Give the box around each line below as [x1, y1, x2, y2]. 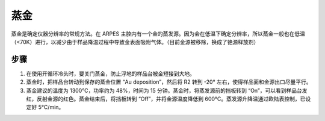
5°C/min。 [38, 104, 64, 111]
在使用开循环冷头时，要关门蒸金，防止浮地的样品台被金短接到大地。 [26, 70, 195, 77]
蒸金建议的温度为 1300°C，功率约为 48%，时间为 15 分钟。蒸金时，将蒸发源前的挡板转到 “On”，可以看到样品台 [26, 87, 302, 94]
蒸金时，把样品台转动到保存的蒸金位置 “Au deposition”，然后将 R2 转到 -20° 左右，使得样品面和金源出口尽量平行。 [26, 78, 312, 85]
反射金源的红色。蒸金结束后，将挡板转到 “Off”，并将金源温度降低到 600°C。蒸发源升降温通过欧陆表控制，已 [36, 95, 306, 102]
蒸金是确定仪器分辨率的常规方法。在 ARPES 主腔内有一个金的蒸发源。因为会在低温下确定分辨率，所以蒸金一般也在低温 [11, 30, 305, 37]
